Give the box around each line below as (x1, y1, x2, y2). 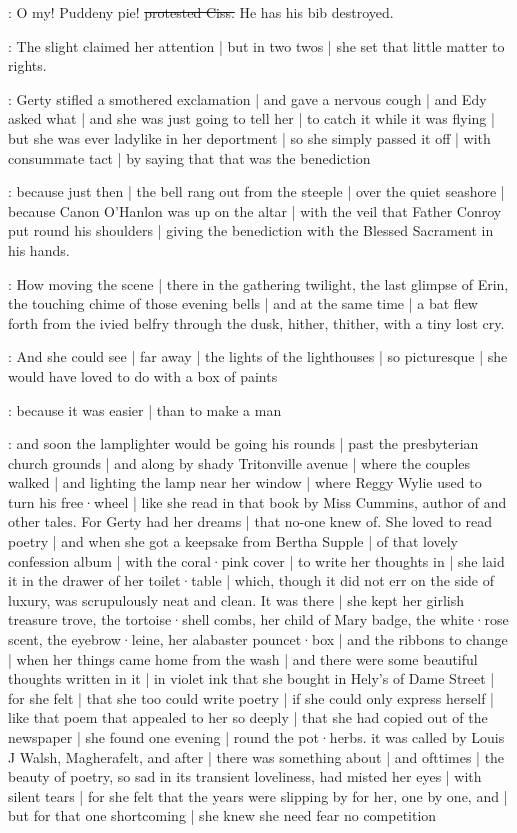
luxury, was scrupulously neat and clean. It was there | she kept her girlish (8, 589, 465, 610)
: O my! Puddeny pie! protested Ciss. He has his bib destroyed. (8, 2, 394, 22)
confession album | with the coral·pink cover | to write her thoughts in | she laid (8, 550, 505, 571)
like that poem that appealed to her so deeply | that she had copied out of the (8, 707, 488, 728)
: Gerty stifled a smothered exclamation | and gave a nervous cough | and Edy (8, 88, 487, 109)
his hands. (8, 239, 70, 260)
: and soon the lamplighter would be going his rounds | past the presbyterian (8, 433, 479, 454)
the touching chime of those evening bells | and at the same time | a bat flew (8, 293, 478, 314)
